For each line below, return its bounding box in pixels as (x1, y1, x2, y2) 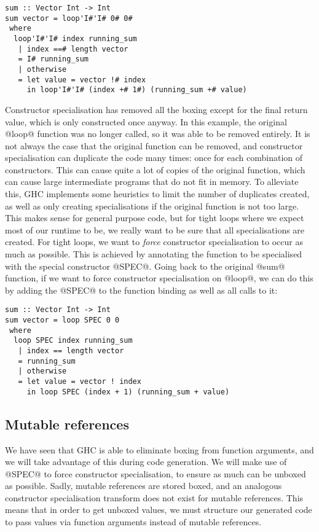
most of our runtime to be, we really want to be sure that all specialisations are (5, 223, 305, 236)
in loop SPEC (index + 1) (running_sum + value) (26, 387, 230, 396)
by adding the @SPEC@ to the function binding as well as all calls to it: (5, 283, 278, 296)
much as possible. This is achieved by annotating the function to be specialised (5, 248, 302, 260)
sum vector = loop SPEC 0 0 (5, 316, 120, 325)
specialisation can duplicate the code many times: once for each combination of (5, 151, 303, 164)
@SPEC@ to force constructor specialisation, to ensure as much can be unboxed (5, 467, 306, 480)
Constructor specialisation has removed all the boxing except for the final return (5, 103, 308, 115)
